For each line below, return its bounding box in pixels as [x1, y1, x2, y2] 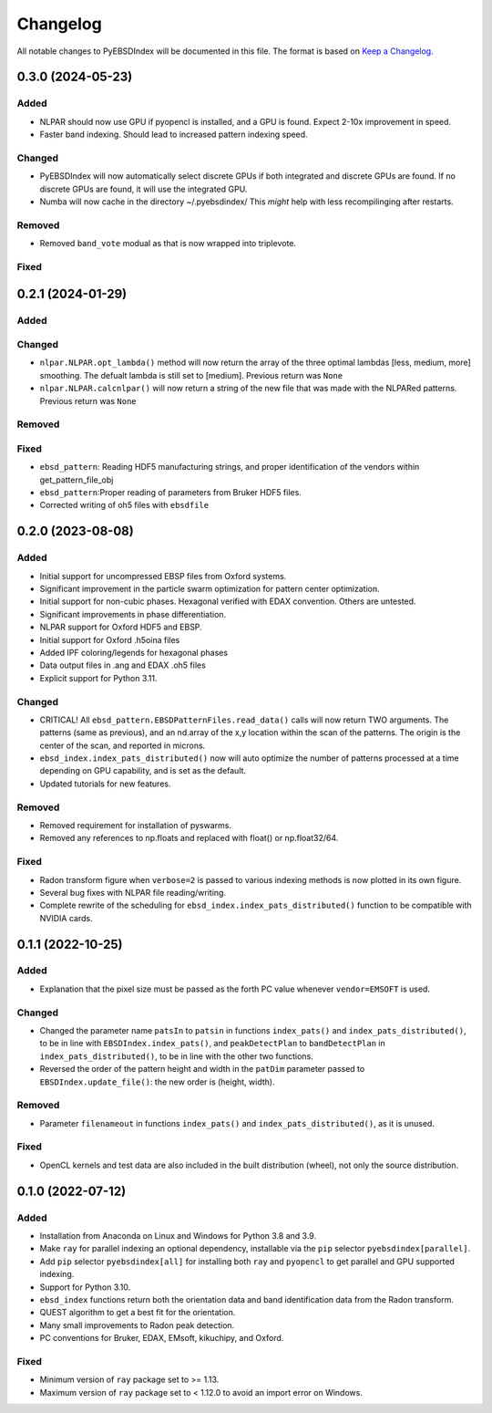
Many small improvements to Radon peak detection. [39, 1319, 235, 1331]
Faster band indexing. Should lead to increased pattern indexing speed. [39, 129, 309, 140]
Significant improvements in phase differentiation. [39, 608, 227, 619]
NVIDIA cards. [39, 912, 93, 923]
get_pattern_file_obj [39, 474, 114, 485]
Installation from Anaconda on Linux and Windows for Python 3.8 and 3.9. [39, 1231, 317, 1241]
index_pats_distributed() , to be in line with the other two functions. [39, 1050, 313, 1062]
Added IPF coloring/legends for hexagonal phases [39, 647, 228, 658]
